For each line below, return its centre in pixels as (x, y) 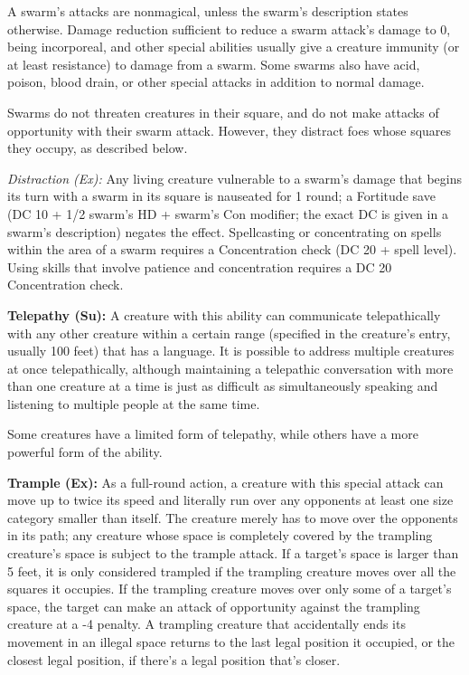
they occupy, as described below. (98, 148)
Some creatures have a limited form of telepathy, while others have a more (213, 434)
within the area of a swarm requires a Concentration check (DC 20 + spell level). (232, 249)
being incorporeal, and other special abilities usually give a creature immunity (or (234, 47)
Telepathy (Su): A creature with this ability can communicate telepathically (224, 314)
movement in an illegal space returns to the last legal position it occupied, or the (231, 642)
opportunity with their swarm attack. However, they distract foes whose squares (230, 130)
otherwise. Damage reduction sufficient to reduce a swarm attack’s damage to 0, (229, 29)
